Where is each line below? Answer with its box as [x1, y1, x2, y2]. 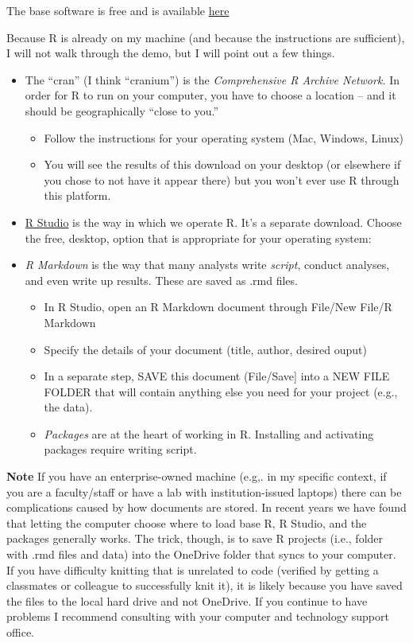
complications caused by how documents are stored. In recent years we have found [6, 499, 407, 516]
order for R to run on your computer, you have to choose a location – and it [25, 87, 396, 103]
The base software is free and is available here [6, 2, 230, 18]
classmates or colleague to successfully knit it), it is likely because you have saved [6, 577, 403, 594]
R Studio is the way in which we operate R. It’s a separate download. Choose [25, 213, 402, 230]
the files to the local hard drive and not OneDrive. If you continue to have [6, 592, 368, 609]
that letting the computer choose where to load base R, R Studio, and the [6, 514, 367, 531]
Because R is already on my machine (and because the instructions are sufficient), [6, 29, 405, 45]
